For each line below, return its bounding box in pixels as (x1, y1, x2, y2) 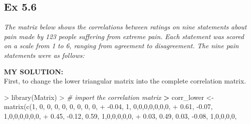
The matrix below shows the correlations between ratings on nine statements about (4, 22, 247, 32)
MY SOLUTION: (4, 66, 63, 76)
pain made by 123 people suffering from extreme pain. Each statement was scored (4, 31, 244, 41)
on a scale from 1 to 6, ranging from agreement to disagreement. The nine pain (4, 41, 239, 51)
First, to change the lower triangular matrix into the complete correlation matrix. (4, 76, 246, 86)
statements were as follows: (4, 50, 85, 60)
